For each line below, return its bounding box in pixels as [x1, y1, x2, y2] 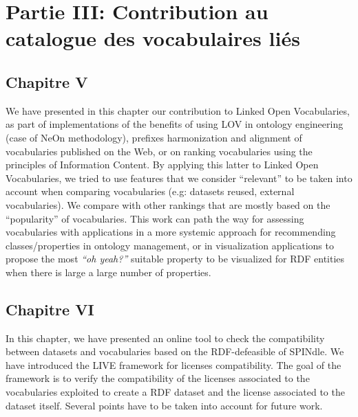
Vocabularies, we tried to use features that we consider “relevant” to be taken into [6, 170, 352, 185]
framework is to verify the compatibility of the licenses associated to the [6, 371, 310, 385]
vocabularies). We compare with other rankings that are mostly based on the [6, 197, 330, 212]
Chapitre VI [6, 298, 94, 319]
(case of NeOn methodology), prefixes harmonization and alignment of [6, 130, 302, 144]
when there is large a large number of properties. [6, 264, 211, 279]
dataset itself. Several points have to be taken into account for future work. [6, 398, 323, 412]
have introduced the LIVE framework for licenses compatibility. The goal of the [6, 357, 341, 372]
